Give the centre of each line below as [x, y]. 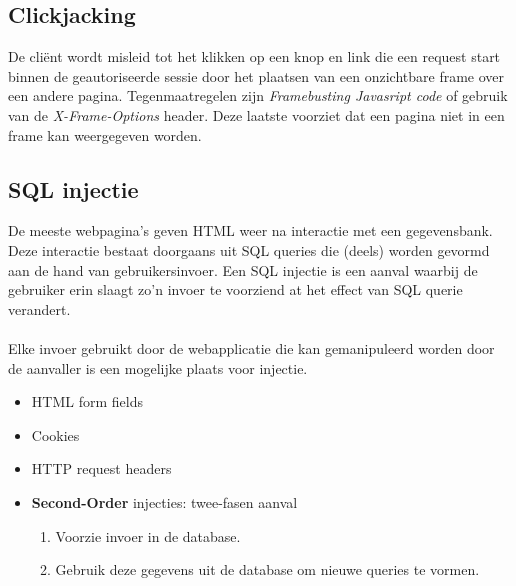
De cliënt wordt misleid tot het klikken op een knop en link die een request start [254, 56]
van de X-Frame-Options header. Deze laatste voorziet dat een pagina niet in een [256, 114]
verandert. [39, 308]
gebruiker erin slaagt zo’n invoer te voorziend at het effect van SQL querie [235, 289]
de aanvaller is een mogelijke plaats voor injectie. [158, 367]
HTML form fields [87, 401]
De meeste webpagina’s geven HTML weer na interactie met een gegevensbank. [250, 230]
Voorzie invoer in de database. [148, 535]
